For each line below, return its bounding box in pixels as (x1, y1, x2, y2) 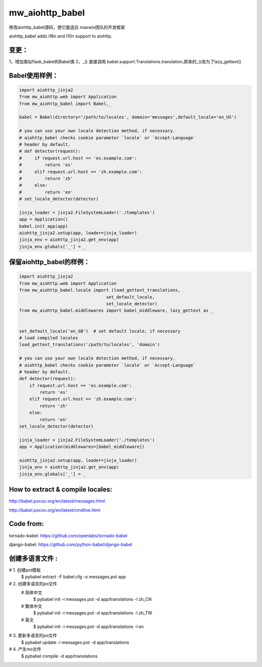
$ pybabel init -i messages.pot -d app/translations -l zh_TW (33, 610, 152, 616)
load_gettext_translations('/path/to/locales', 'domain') (19, 342, 160, 347)
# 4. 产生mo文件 (9, 646, 42, 652)
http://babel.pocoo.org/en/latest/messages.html (9, 498, 105, 504)
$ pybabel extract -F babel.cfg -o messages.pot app (21, 574, 126, 580)
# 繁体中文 (21, 603, 42, 609)
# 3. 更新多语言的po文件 (9, 632, 58, 638)
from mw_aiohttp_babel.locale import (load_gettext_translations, (19, 288, 180, 293)
